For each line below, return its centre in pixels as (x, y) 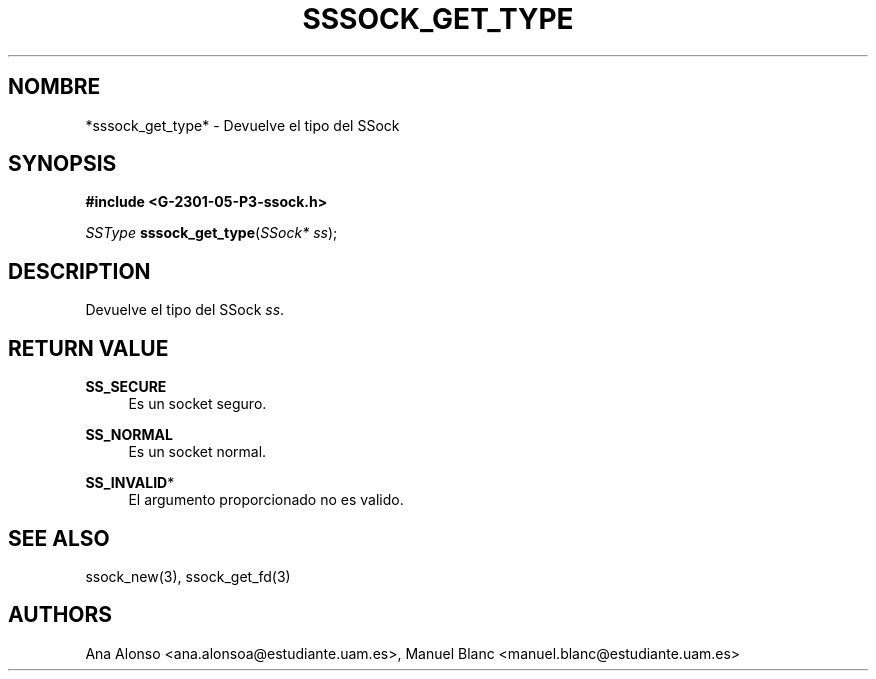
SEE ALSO (59, 538)
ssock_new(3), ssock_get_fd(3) (188, 576)
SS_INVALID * (130, 483)
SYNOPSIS (62, 164)
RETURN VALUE (88, 348)
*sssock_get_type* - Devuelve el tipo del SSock (242, 125)
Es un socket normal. (197, 452)
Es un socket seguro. (197, 404)
